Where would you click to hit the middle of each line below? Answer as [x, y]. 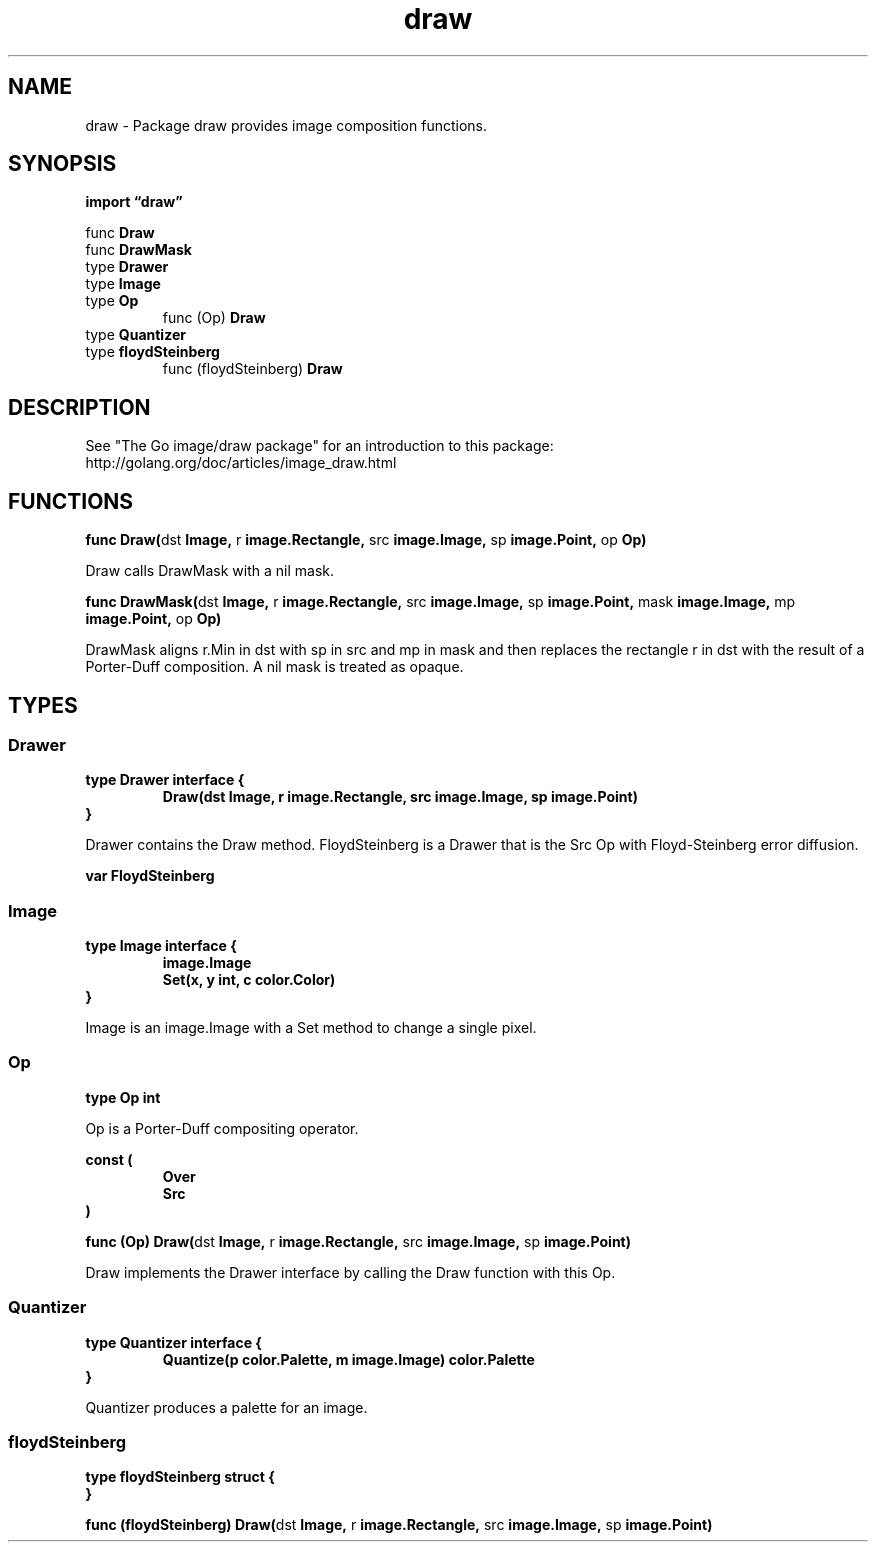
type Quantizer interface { [173, 1342]
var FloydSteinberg [150, 876]
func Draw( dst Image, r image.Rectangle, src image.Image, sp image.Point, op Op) [366, 540]
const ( [109, 1159]
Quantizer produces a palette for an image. [226, 1407]
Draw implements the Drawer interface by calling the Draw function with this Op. [350, 1272]
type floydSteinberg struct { [180, 1477]
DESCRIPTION [79, 407]
